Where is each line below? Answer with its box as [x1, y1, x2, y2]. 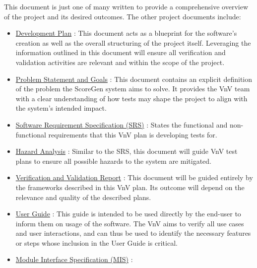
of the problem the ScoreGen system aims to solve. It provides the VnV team [15, 83, 250, 94]
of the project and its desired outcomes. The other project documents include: [4, 11, 241, 21]
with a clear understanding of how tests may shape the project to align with [15, 93, 248, 103]
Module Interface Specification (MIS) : [15, 254, 133, 265]
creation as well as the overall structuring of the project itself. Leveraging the [15, 37, 251, 48]
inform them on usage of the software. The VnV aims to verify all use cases [15, 218, 244, 228]
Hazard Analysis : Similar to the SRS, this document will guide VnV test [15, 146, 238, 156]
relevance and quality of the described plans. [15, 192, 151, 202]
